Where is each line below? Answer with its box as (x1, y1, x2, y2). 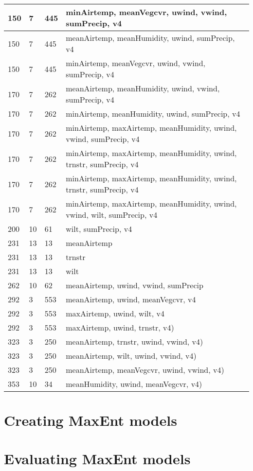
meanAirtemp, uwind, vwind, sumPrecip (66, 279, 203, 291)
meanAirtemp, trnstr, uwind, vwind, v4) (66, 336, 203, 347)
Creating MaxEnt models (4, 410, 177, 430)
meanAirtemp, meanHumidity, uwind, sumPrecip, (66, 32, 235, 43)
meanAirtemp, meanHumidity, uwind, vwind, (66, 83, 220, 94)
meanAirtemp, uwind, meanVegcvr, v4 (66, 294, 196, 305)
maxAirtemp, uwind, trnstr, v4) (66, 322, 174, 333)
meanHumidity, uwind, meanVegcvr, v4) (66, 378, 202, 389)
